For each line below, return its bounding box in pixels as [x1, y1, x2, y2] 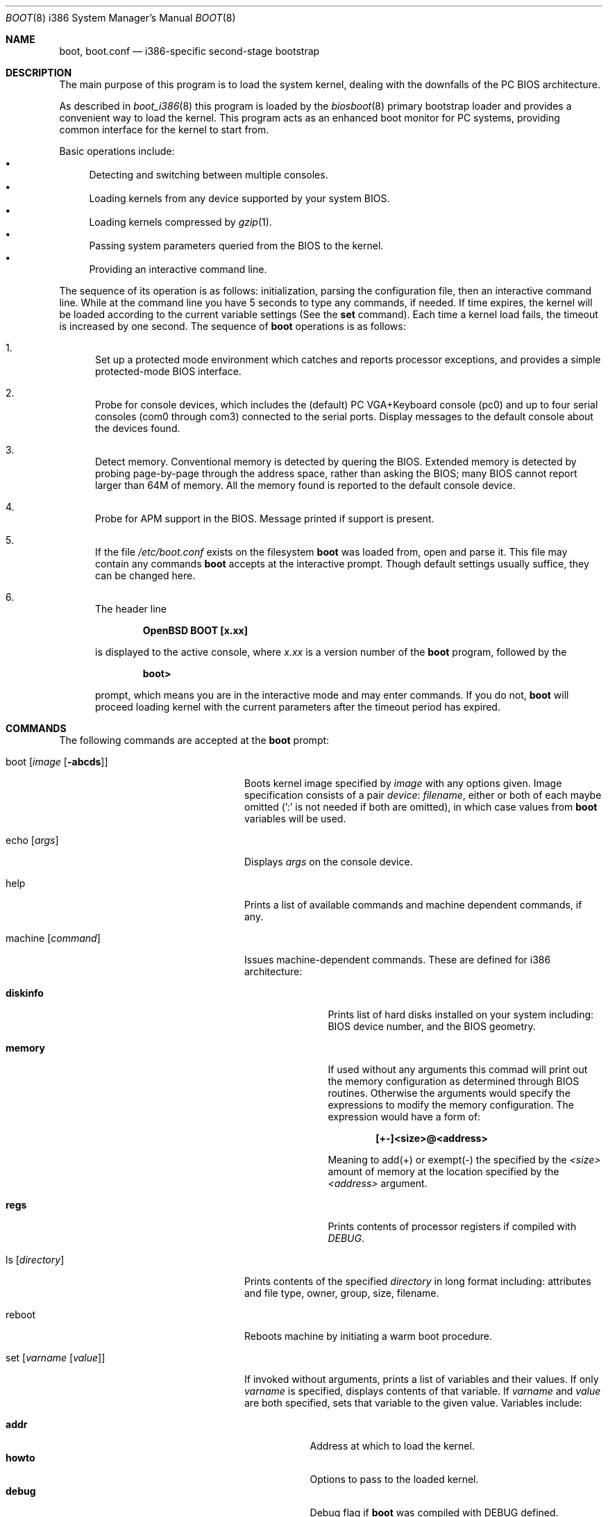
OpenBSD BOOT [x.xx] [142, 624, 248, 636]
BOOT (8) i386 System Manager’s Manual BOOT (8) [6, 12, 236, 24]
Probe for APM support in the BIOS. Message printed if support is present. [95, 513, 434, 524]
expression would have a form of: [328, 1111, 481, 1122]
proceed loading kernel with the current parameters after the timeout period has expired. [95, 701, 500, 713]
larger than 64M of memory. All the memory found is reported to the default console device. [95, 479, 516, 491]
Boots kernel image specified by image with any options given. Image [244, 777, 562, 789]
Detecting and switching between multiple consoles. [89, 169, 328, 181]
